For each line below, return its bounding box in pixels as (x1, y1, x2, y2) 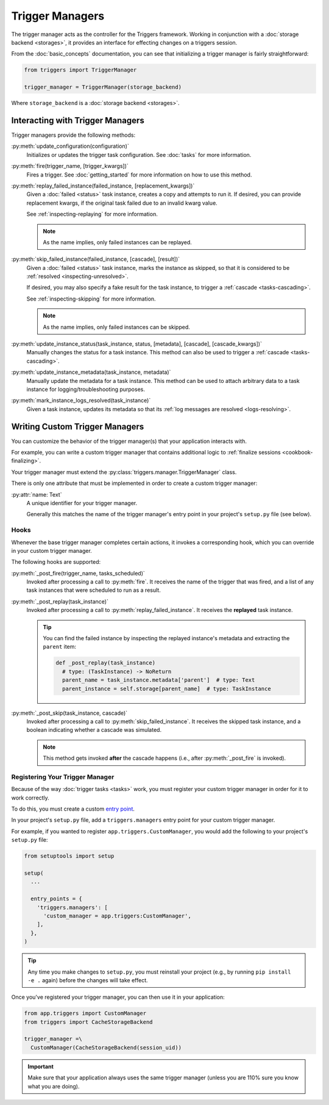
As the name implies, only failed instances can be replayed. (43, 238, 192, 246)
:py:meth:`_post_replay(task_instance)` (11, 597, 109, 605)
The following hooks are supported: (11, 558, 101, 566)
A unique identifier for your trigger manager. (26, 500, 138, 506)
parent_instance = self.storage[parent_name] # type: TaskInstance (62, 685, 271, 692)
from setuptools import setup (24, 853, 115, 859)
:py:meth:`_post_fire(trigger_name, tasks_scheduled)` (11, 569, 146, 577)
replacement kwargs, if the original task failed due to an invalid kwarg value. (26, 199, 218, 206)
